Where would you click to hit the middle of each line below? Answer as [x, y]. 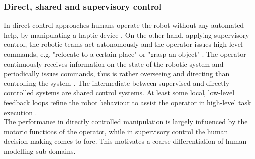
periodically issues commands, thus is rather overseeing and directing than [117, 73]
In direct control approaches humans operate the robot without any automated [124, 25]
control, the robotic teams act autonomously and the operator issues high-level [123, 44]
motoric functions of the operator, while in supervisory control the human [116, 131]
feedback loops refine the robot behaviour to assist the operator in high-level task [127, 102]
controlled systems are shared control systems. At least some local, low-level [119, 93]
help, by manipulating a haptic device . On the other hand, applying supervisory [127, 34]
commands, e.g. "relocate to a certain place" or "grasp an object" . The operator [125, 54]
